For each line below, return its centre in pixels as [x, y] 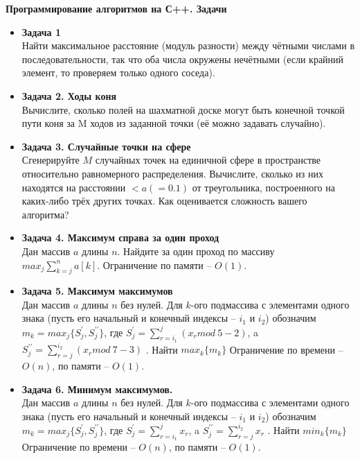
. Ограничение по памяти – [154, 265]
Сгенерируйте [51, 160]
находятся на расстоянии [74, 187]
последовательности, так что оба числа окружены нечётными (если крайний [183, 59]
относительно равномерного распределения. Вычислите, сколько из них [173, 173]
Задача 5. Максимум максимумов [97, 291]
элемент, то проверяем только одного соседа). [118, 72]
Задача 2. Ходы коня [69, 95]
